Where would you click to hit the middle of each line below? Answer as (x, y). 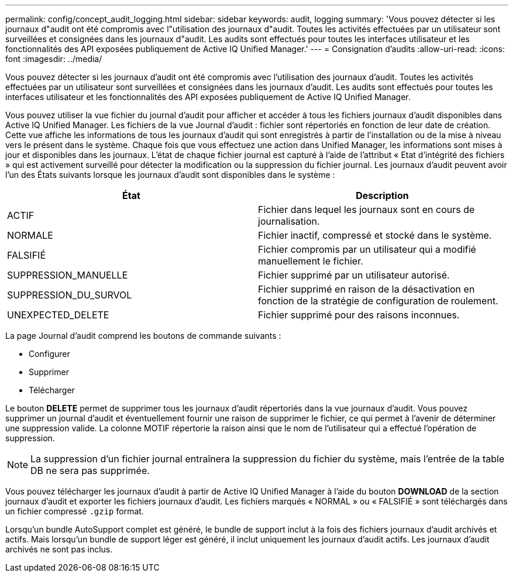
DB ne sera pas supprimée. (90, 470)
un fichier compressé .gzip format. (75, 511)
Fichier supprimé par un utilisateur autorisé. (354, 275)
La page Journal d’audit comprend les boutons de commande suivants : (143, 336)
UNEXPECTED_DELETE (58, 315)
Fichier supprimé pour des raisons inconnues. (359, 315)
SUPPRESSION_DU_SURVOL (70, 295)
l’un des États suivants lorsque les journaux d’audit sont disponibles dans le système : (170, 175)
